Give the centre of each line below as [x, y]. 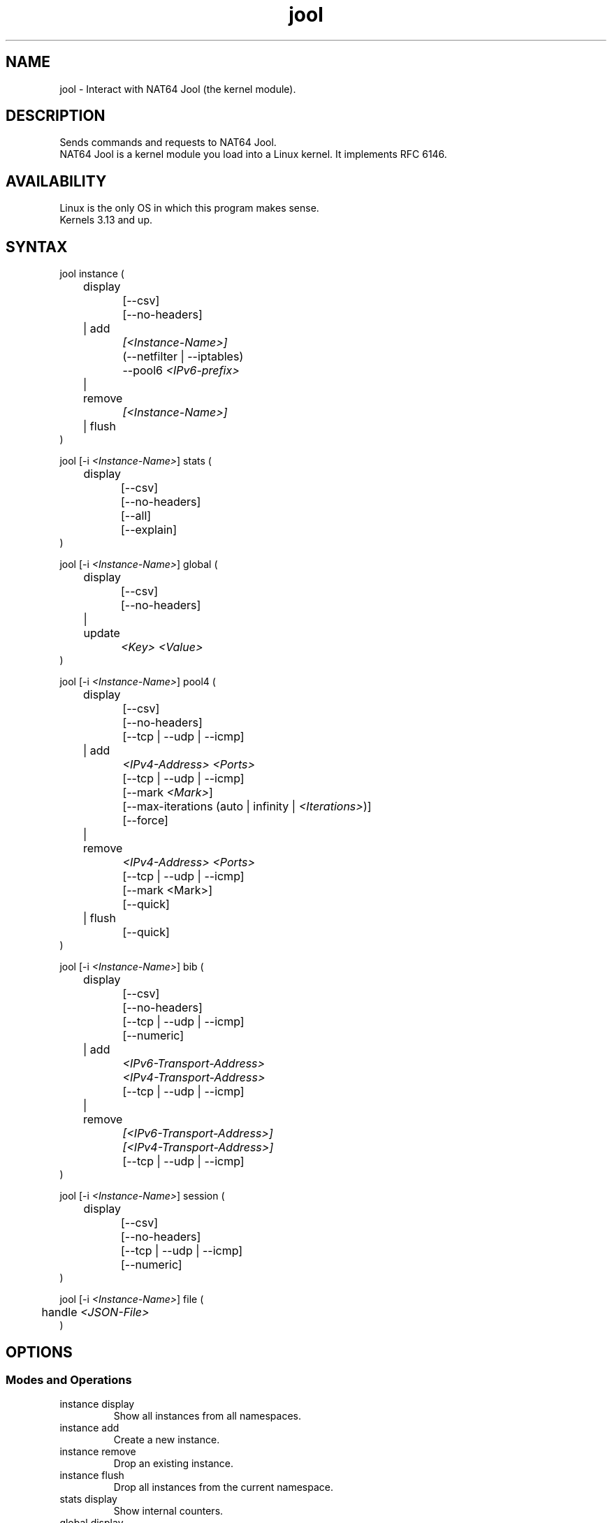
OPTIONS [39, 1352]
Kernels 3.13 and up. [106, 220]
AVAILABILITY [56, 181]
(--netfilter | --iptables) [183, 357]
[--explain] [149, 530]
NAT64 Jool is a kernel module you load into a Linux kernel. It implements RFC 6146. [253, 154]
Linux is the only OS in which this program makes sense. [189, 208]
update [102, 633]
